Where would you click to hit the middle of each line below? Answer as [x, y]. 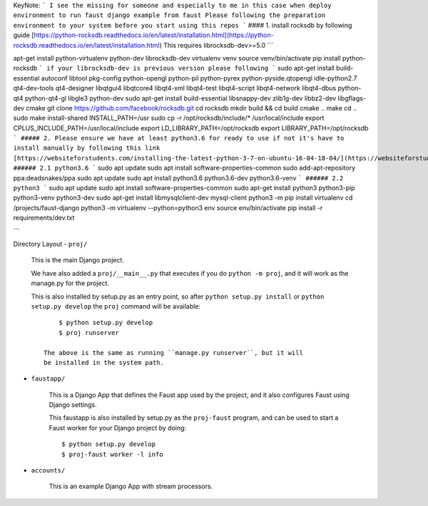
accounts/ [48, 471]
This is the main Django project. [78, 260]
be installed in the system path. [104, 362]
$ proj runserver [88, 332]
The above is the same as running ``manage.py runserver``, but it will [173, 352]
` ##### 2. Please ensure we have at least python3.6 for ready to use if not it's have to [179, 138]
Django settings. [73, 405]
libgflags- [352, 98]
